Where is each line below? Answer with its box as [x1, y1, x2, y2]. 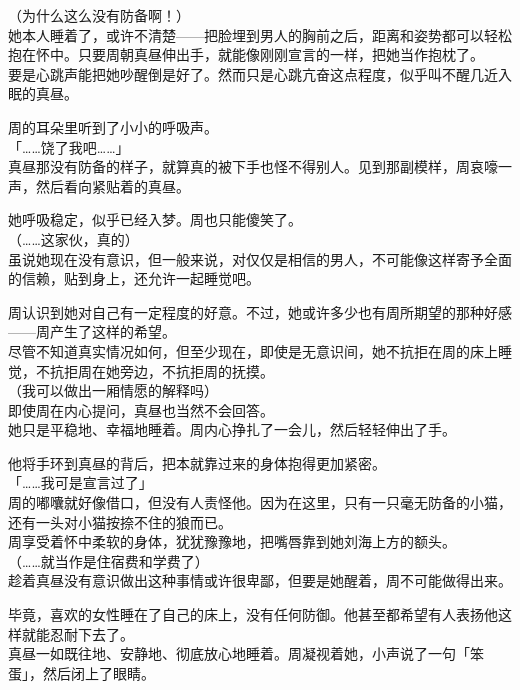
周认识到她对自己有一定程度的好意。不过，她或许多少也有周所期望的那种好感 [8, 301, 512, 322]
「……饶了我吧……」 [8, 136, 130, 157]
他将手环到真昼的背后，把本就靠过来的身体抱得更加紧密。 [8, 452, 386, 473]
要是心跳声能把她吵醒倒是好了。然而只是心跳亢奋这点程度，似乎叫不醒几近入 [8, 63, 512, 84]
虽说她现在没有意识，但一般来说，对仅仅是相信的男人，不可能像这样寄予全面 [8, 248, 512, 269]
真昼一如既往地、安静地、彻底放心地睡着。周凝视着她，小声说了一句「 [8, 643, 470, 664]
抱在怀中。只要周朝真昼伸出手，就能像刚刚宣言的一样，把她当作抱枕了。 [8, 44, 484, 65]
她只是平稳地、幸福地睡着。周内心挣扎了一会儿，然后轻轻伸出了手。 [8, 419, 456, 440]
